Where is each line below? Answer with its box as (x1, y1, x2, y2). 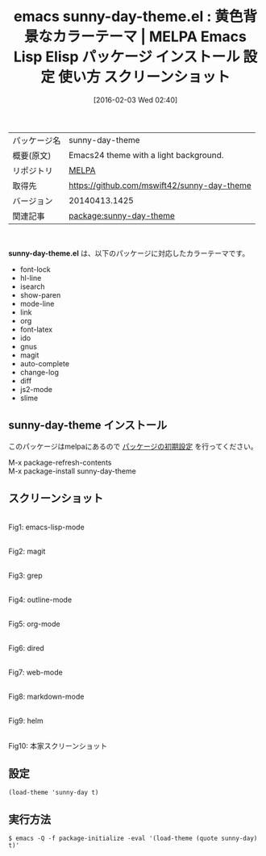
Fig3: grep (8, 570, 43, 580)
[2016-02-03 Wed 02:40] (93, 94, 178, 105)
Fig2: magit (8, 546, 46, 556)
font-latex (19, 324, 53, 334)
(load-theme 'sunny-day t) (8, 788, 99, 797)
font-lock (19, 264, 51, 274)
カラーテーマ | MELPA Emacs (52, 27, 247, 46)
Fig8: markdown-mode (8, 691, 85, 701)
